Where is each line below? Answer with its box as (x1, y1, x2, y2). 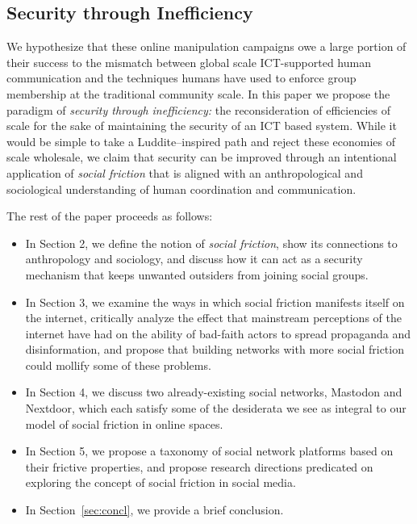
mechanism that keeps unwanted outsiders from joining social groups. (25, 266, 369, 283)
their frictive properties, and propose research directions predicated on (25, 458, 373, 475)
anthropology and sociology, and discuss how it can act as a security (25, 250, 363, 267)
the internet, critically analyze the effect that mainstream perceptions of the (25, 309, 402, 326)
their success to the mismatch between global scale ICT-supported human (6, 53, 371, 70)
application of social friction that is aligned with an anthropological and (6, 164, 363, 181)
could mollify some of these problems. (25, 356, 211, 373)
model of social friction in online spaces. (25, 415, 223, 432)
